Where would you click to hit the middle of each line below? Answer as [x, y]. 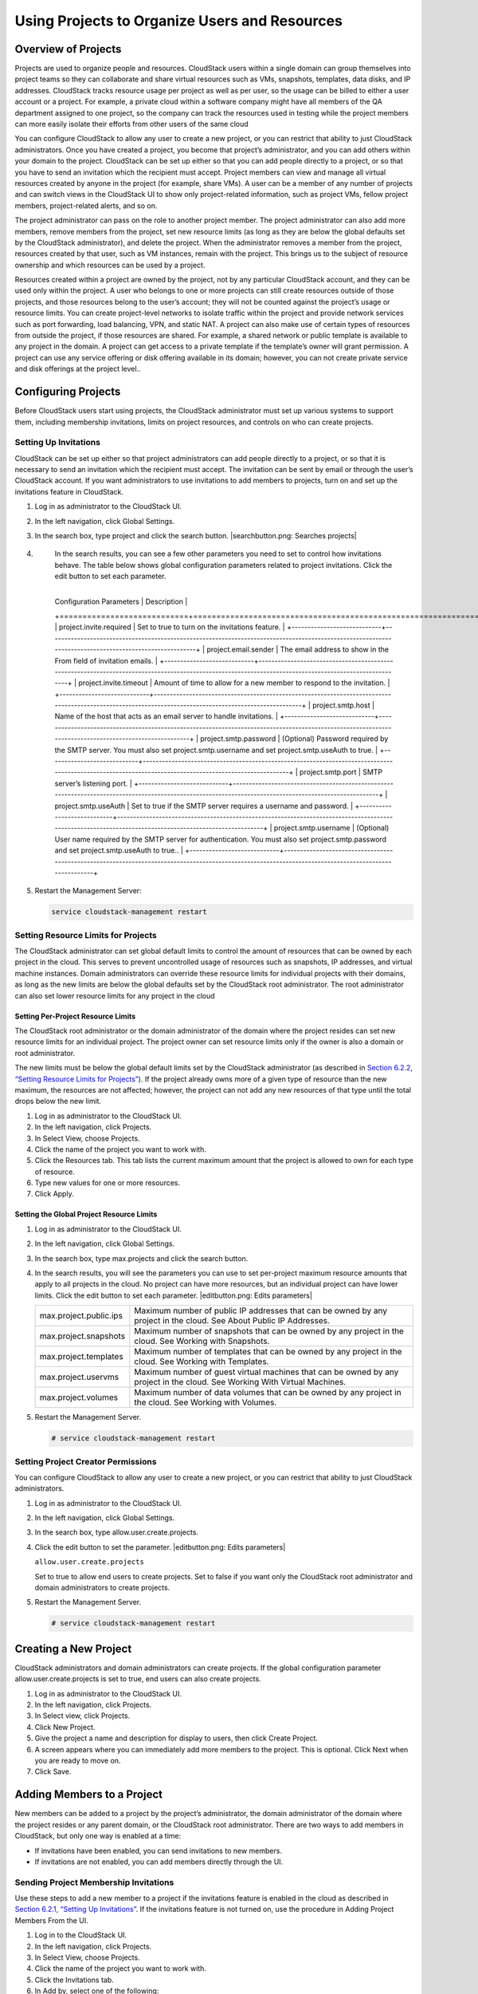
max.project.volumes [79, 1397]
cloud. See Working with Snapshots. [202, 1342]
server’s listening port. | [94, 783]
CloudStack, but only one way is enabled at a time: [98, 1836]
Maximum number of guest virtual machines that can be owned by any [266, 1372]
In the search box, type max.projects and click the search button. [141, 1258]
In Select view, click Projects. [82, 1716]
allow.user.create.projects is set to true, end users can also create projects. [138, 1679]
